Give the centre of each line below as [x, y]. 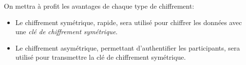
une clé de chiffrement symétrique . [66, 32]
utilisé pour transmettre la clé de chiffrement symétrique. [101, 57]
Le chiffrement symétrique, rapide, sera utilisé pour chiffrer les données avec [129, 22]
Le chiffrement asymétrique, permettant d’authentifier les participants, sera [128, 47]
